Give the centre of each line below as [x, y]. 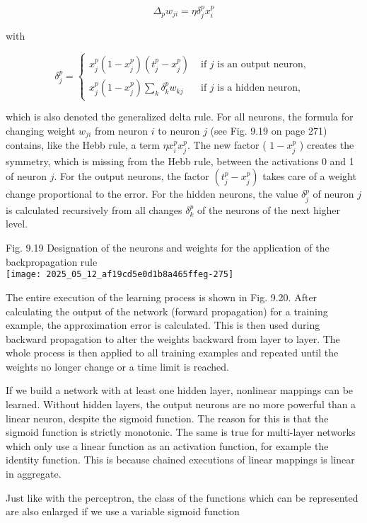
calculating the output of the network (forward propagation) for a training [167, 311]
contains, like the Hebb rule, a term [83, 145]
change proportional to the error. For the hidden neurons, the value [152, 194]
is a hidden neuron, [259, 88]
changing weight [41, 130]
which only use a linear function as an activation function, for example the [167, 445]
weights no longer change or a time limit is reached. [118, 366]
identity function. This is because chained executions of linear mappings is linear [180, 460]
